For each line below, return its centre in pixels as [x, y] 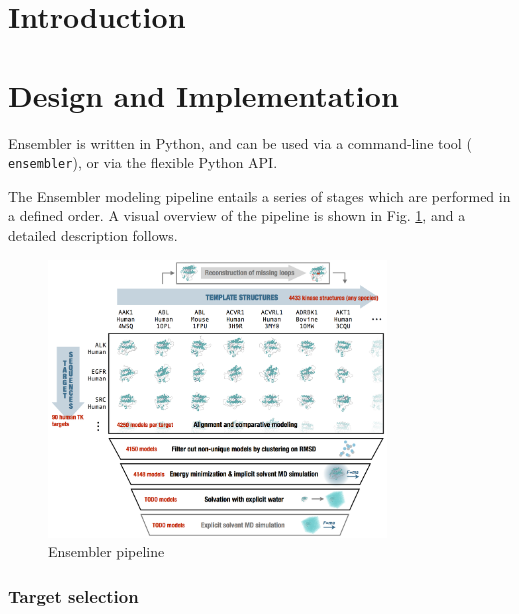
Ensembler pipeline [106, 551]
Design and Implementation [203, 94]
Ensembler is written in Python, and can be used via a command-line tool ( [240, 142]
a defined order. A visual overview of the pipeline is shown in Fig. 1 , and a [237, 215]
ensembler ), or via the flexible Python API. [143, 162]
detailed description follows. [93, 235]
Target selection [73, 595]
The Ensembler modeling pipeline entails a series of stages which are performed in [259, 195]
